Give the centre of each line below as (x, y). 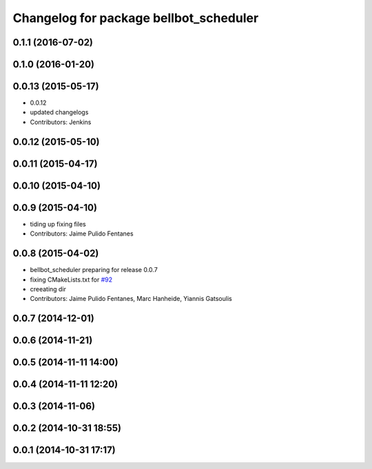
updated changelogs (59, 112)
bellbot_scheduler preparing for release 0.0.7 (94, 270)
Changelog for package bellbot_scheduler (136, 18)
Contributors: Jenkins (61, 122)
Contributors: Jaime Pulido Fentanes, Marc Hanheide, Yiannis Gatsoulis (131, 299)
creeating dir (48, 289)
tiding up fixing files (58, 224)
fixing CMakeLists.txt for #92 (71, 280)
